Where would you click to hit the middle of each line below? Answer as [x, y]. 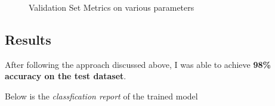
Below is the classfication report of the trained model [101, 96]
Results [28, 39]
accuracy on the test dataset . [66, 76]
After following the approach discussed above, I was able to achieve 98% [138, 64]
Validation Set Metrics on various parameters [112, 7]
